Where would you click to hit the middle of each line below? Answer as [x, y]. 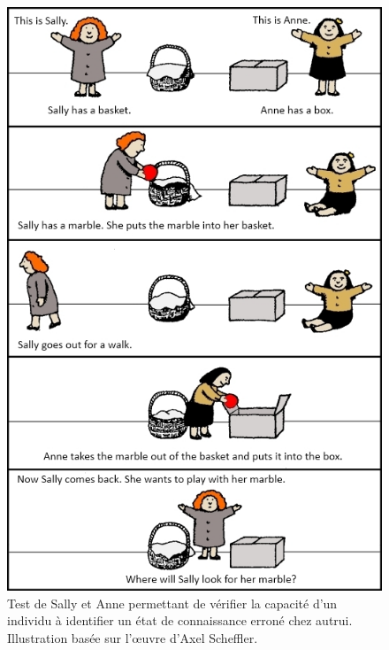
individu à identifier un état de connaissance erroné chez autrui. [180, 620]
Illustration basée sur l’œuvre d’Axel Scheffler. [133, 637]
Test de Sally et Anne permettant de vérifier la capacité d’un [172, 603]
